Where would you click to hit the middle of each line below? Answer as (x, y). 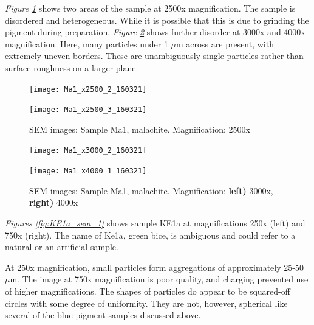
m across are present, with (225, 44)
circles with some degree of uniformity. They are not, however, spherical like (146, 303)
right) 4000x (54, 202)
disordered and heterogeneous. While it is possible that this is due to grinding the (157, 20)
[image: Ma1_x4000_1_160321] (88, 171)
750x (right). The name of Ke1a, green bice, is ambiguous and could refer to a (150, 235)
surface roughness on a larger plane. (72, 67)
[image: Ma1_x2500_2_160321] (88, 89)
